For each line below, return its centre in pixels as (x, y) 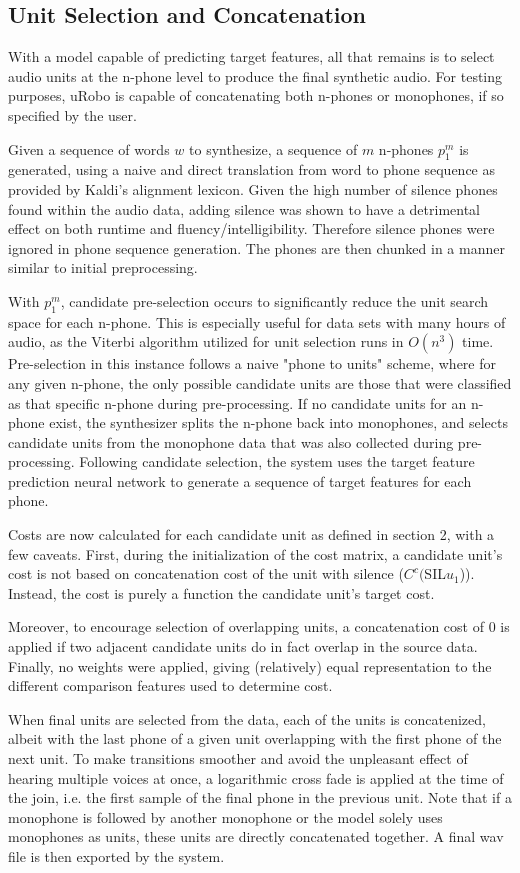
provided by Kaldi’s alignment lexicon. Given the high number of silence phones (253, 188)
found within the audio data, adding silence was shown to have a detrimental (244, 208)
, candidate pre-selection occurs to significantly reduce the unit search (274, 300)
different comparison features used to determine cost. (170, 685)
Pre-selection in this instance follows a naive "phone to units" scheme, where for (252, 363)
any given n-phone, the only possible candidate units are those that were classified (260, 382)
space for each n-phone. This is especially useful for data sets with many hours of (257, 321)
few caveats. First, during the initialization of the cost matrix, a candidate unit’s (255, 553)
